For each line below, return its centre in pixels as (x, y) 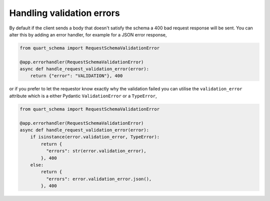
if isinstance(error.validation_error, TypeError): (95, 137)
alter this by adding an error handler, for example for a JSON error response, (88, 34)
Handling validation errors (64, 13)
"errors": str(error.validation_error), (96, 151)
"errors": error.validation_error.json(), (99, 179)
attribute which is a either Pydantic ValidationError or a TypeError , (83, 96)
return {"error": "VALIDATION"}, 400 (76, 76)
